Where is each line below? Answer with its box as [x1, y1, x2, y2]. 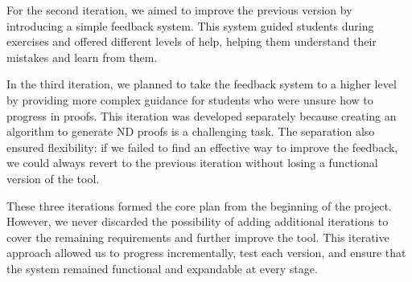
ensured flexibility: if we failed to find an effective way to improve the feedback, [6, 138, 398, 155]
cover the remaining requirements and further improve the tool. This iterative [6, 228, 389, 245]
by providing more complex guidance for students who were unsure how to [6, 91, 373, 108]
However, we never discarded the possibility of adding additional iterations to [6, 213, 389, 230]
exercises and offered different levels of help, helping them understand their [6, 33, 377, 50]
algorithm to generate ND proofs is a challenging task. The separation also [6, 123, 375, 140]
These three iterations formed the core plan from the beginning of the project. [6, 197, 392, 214]
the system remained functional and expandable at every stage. [6, 260, 318, 276]
